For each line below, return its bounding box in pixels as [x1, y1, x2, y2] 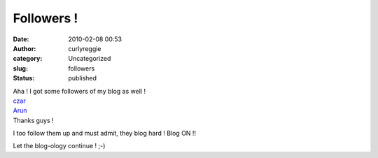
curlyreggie [68, 44, 101, 52]
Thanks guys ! [13, 116, 54, 124]
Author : [13, 44, 36, 52]
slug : [13, 64, 28, 73]
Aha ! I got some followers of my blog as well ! [13, 87, 146, 95]
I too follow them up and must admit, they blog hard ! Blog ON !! [13, 129, 196, 138]
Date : [13, 35, 29, 43]
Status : [13, 74, 35, 82]
